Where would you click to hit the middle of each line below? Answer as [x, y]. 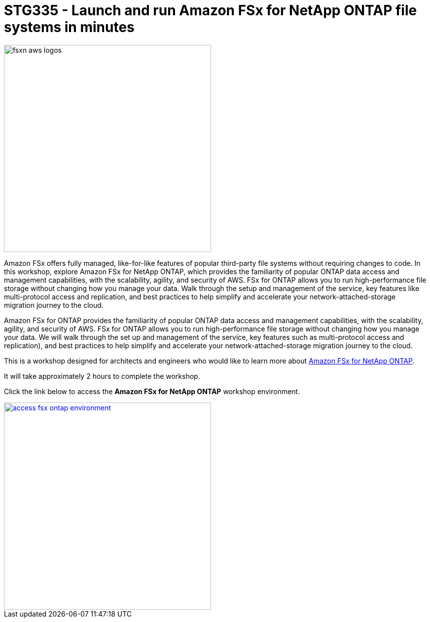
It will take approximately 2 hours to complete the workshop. [102, 376]
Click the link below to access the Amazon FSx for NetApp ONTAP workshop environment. [152, 391]
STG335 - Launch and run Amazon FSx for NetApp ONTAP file [211, 10]
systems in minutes [69, 27]
